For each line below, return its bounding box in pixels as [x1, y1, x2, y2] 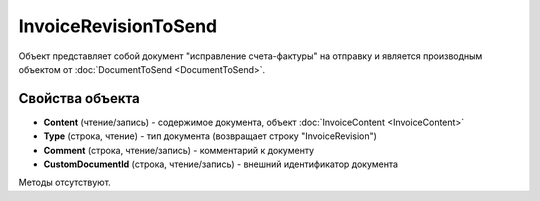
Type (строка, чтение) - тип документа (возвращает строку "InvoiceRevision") [43, 130, 377, 142]
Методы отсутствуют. [18, 176, 112, 189]
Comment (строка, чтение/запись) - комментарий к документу [43, 144, 315, 156]
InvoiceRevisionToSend [18, 15, 218, 37]
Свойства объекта [18, 90, 140, 107]
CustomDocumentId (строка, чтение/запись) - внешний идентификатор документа [43, 158, 399, 170]
